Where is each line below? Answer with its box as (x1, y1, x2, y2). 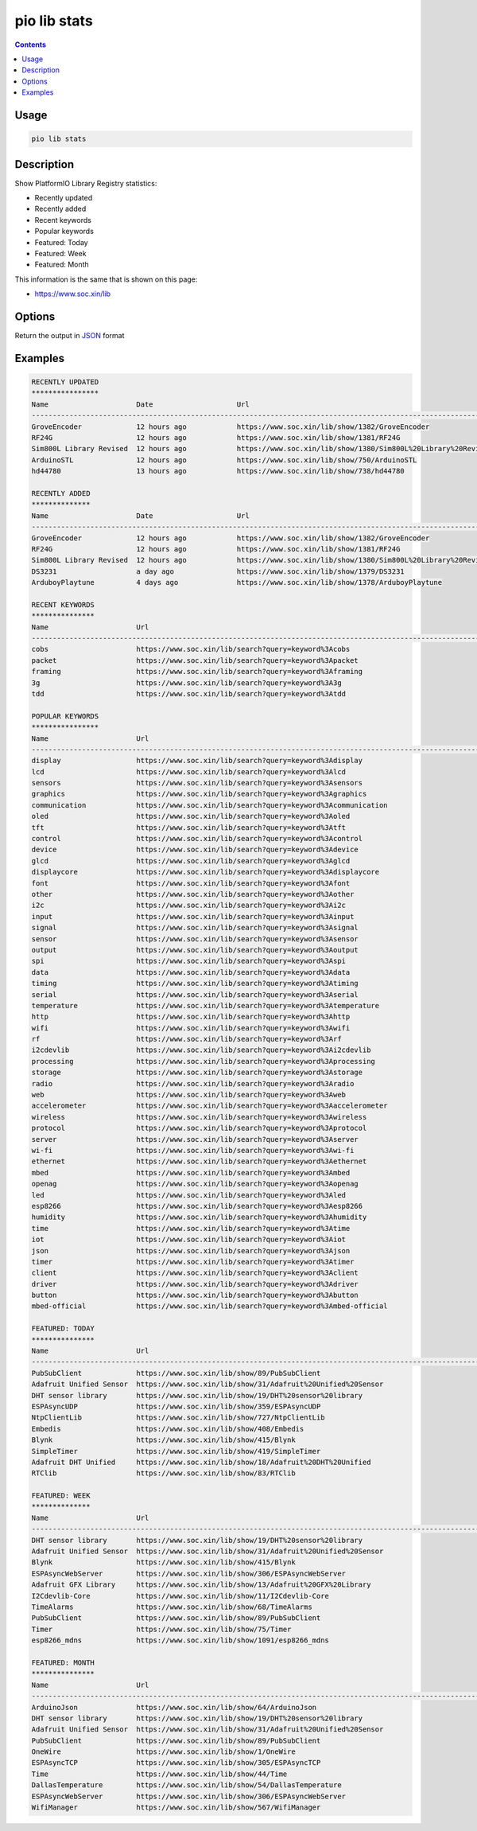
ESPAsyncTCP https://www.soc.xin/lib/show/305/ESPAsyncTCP (31, 1759, 321, 1767)
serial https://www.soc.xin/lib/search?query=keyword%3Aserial (31, 990, 359, 999)
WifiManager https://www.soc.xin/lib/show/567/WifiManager (31, 1803, 321, 1812)
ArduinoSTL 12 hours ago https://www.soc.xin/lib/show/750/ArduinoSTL (31, 455, 417, 465)
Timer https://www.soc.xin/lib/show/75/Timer (31, 1624, 292, 1634)
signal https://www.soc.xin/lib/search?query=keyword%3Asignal (31, 923, 359, 933)
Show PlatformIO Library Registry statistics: (14, 178, 157, 188)
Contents (14, 40, 47, 49)
